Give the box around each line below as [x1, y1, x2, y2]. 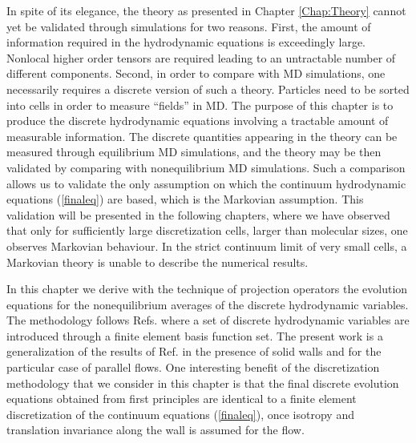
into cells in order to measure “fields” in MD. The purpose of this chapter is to [6, 96, 394, 113]
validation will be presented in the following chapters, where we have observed [6, 206, 390, 223]
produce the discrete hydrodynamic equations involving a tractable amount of [6, 112, 389, 129]
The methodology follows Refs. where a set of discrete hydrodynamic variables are [6, 312, 410, 328]
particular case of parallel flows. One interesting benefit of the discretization [6, 359, 380, 376]
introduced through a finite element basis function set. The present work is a [6, 327, 383, 344]
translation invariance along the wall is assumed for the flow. [6, 421, 305, 438]
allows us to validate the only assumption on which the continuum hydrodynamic [6, 175, 406, 191]
